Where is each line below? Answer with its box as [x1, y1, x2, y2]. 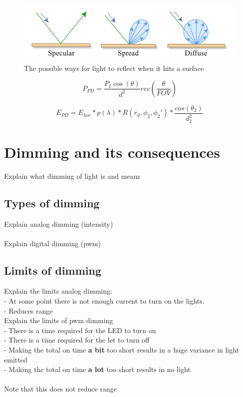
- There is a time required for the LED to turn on [4, 325, 156, 335]
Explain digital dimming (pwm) [4, 238, 101, 248]
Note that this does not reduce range [4, 384, 117, 394]
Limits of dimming [4, 262, 102, 278]
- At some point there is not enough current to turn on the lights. [4, 296, 205, 306]
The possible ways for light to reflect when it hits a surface [24, 63, 204, 73]
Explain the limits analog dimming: [4, 286, 112, 296]
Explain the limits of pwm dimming [4, 315, 113, 326]
